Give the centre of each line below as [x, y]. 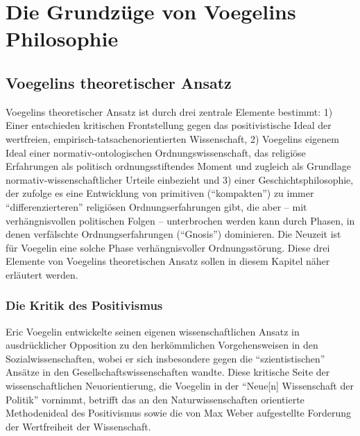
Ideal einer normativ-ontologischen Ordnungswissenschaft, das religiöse [156, 152]
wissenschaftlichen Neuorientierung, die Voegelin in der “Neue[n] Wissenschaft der [180, 386]
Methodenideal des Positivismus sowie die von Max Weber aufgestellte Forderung [178, 413]
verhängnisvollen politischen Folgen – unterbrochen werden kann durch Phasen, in [180, 220]
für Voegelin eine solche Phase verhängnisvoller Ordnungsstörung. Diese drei [168, 247]
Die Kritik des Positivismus [84, 305]
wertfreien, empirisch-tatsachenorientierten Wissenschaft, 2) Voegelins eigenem [172, 138]
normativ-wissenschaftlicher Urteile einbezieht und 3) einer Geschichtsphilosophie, [180, 179]
